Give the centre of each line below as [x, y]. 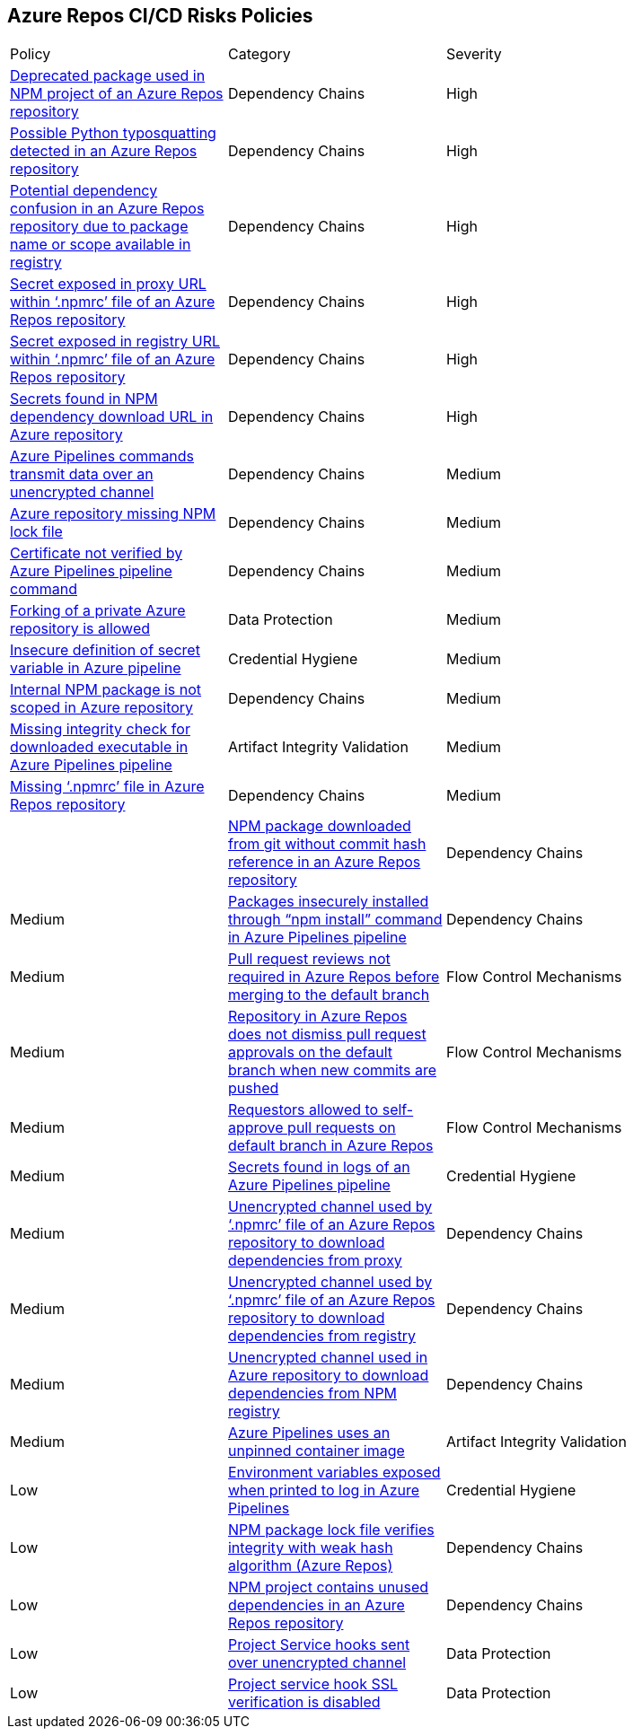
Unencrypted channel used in [328, 1358]
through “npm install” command [335, 920]
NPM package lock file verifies [331, 1530]
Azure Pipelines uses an [309, 1433]
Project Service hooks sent [319, 1645]
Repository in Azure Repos [317, 1017]
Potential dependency [84, 191]
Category [259, 54]
